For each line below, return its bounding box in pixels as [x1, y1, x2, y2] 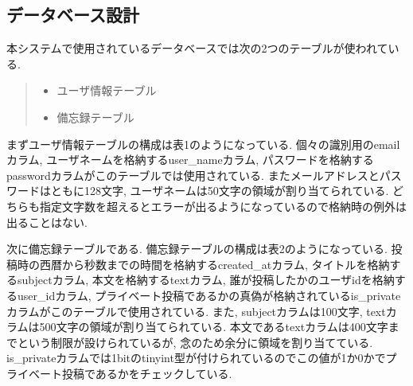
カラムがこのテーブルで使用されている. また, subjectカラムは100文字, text [6, 302, 386, 319]
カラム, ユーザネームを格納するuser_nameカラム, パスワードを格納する [6, 151, 374, 168]
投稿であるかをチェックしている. [61, 365, 232, 381]
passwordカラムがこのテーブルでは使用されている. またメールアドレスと [6, 166, 380, 183]
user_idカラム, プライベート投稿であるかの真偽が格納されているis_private [17, 287, 401, 303]
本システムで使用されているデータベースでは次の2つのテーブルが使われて [6, 40, 388, 57]
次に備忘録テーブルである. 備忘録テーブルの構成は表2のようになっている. [6, 240, 388, 257]
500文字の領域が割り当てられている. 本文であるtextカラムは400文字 [39, 318, 388, 335]
